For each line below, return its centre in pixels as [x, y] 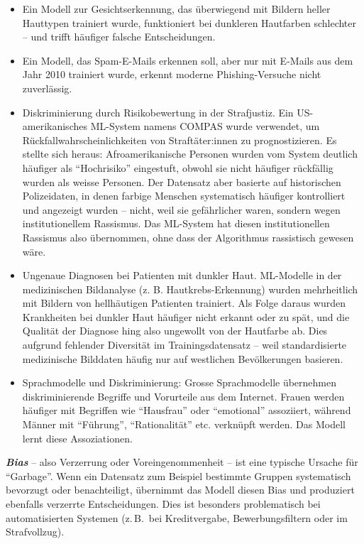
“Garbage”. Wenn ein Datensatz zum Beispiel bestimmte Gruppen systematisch [178, 475]
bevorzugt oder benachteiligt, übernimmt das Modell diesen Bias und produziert [180, 490]
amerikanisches [55, 126]
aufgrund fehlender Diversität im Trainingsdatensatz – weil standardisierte [184, 345]
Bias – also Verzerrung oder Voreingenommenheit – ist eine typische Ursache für [182, 462]
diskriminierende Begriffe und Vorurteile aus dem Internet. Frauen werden [183, 396]
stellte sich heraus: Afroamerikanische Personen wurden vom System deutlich [190, 154]
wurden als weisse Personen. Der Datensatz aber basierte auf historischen [182, 181]
